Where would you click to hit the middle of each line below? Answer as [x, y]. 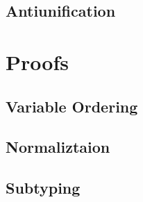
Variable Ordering [72, 106]
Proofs [37, 61]
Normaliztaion [58, 147]
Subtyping [43, 188]
